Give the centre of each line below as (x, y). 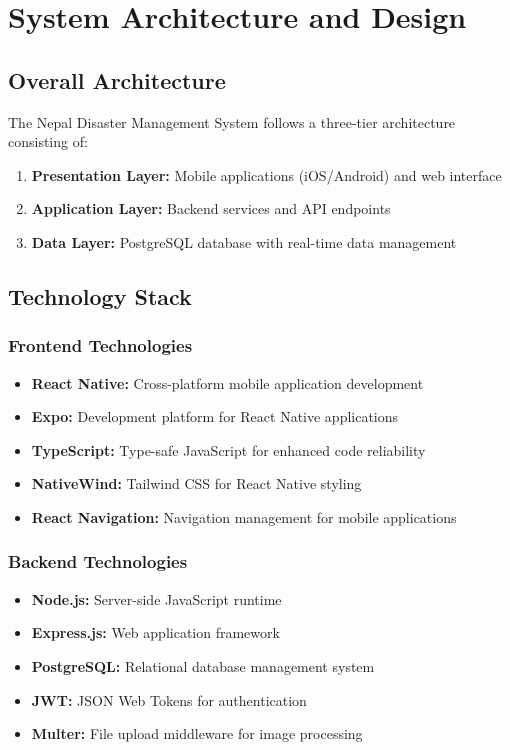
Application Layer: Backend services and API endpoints (211, 208)
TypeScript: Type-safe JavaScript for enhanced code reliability (228, 449)
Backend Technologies (98, 561)
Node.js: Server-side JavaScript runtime (156, 598)
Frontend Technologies (100, 345)
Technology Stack (100, 295)
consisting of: (48, 141)
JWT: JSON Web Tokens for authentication (169, 699)
